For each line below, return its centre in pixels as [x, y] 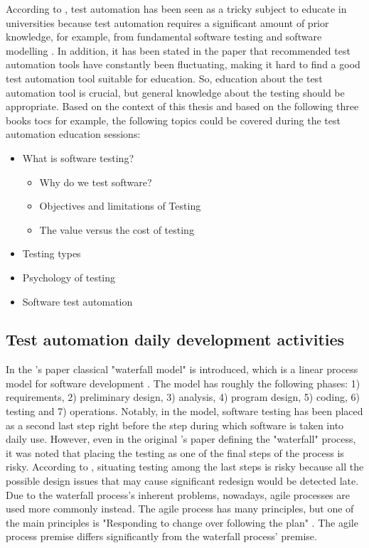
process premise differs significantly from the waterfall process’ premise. [161, 536]
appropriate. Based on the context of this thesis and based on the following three [182, 106]
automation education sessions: [73, 134]
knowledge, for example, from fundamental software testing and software [164, 37]
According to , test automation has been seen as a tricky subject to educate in [176, 9]
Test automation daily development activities [175, 339]
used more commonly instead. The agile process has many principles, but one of [180, 509]
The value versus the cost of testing [117, 229]
